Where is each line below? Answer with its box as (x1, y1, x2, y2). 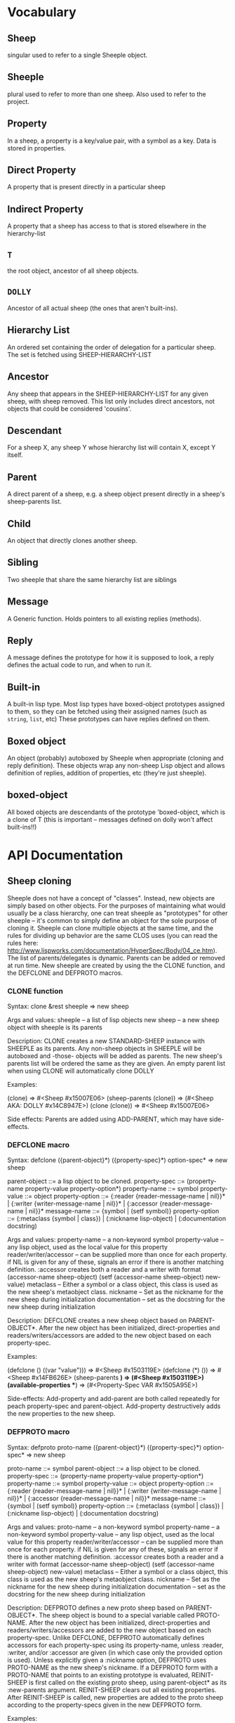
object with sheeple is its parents (7, 1024, 103, 1032)
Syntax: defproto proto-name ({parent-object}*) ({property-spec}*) (7, 1443, 202, 1452)
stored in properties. (7, 143, 67, 152)
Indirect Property (7, 203, 84, 215)
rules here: (7, 938, 39, 947)
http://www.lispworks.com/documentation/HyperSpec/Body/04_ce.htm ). (7, 946, 217, 955)
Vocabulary (7, 4, 76, 20)
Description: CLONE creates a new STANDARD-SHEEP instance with (7, 1037, 206, 1045)
